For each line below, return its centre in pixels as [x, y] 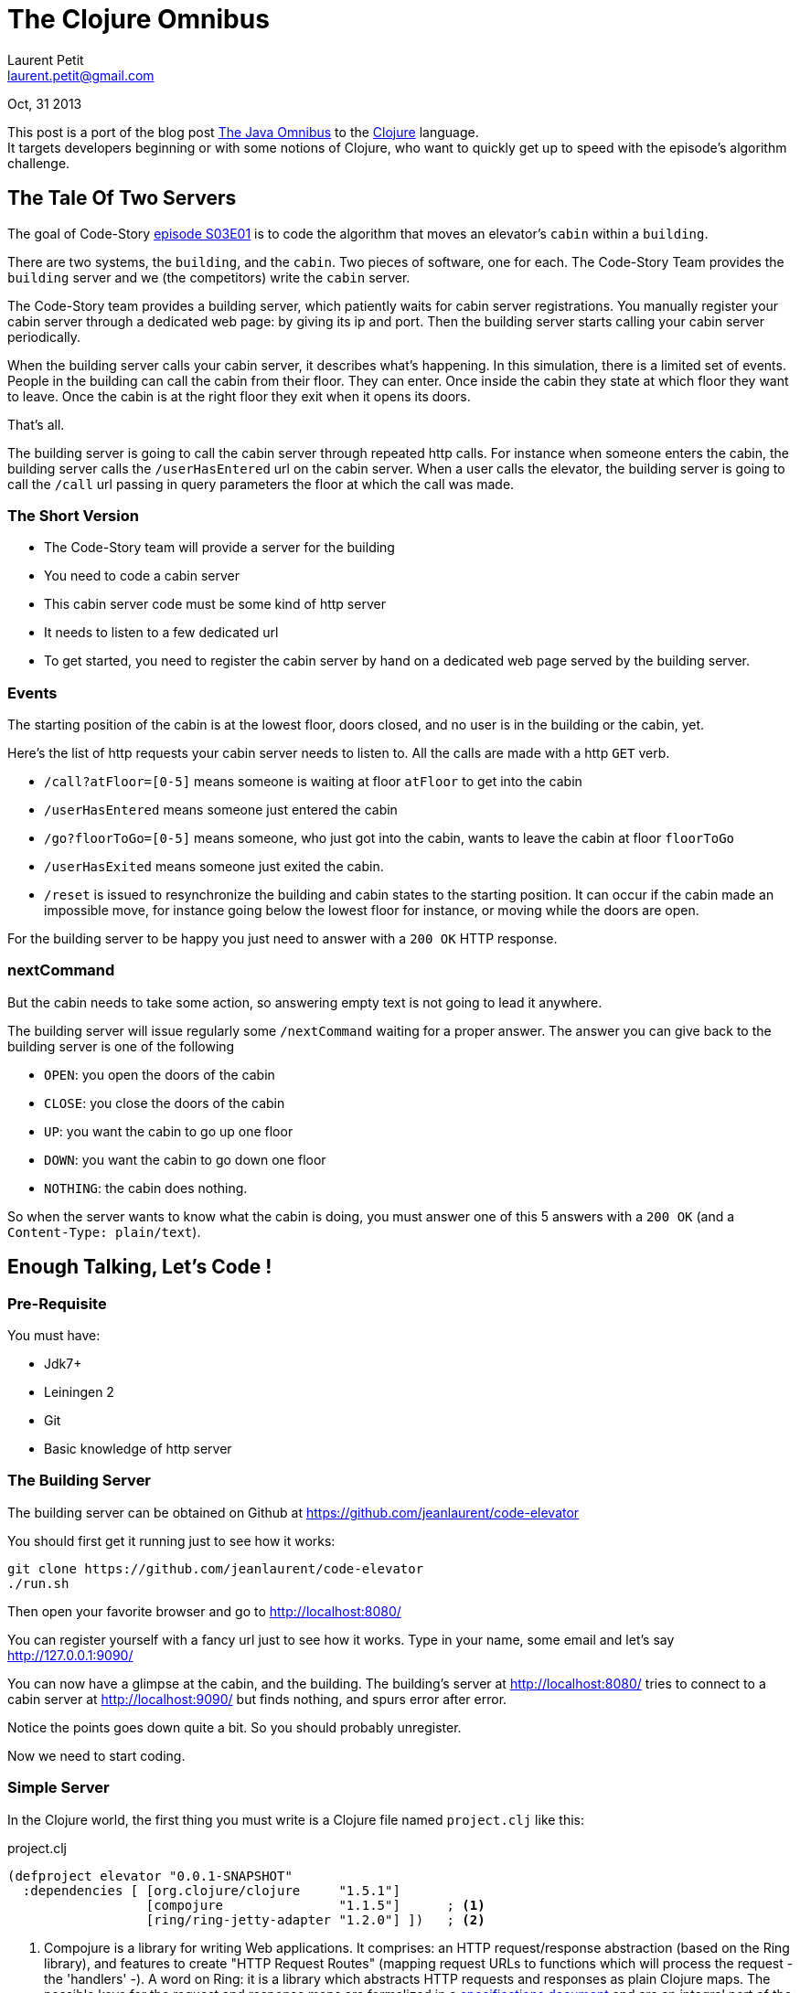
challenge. [39, 163]
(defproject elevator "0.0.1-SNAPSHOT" [150, 1876]
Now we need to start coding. [96, 1755]
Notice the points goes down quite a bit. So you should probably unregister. [235, 1727]
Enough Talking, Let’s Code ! [140, 1267]
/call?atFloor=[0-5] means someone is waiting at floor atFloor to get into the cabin [313, 782]
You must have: [54, 1336]
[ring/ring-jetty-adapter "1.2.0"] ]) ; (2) [315, 1919]
